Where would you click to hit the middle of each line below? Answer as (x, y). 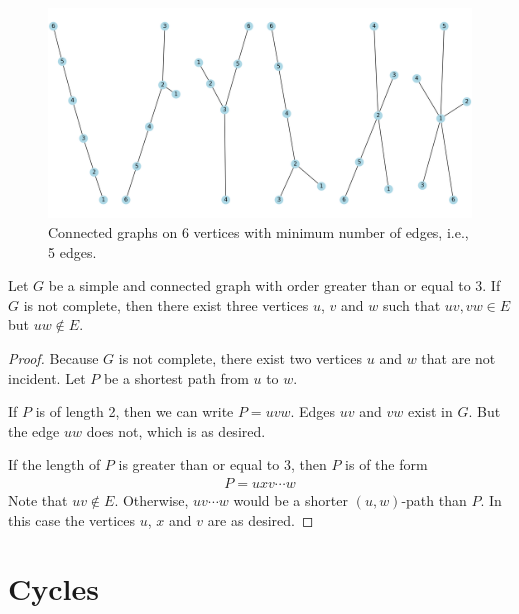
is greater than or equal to (199, 464)
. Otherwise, (151, 499)
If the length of (54, 464)
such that (411, 304)
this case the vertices (72, 519)
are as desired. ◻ (260, 519)
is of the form (386, 464)
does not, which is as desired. (176, 430)
